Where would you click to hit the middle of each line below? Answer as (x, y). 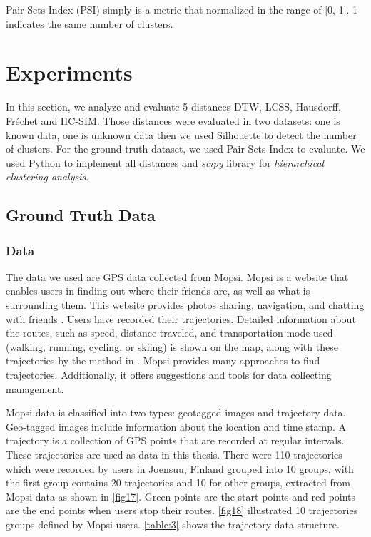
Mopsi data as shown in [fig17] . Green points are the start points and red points (181, 496)
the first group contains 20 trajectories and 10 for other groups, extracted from (178, 482)
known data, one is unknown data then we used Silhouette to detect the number (181, 134)
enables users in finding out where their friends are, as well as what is (158, 291)
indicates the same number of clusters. (90, 23)
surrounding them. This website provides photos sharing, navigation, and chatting (185, 305)
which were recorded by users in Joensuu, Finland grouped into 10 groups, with (180, 468)
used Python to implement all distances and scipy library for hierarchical (165, 162)
